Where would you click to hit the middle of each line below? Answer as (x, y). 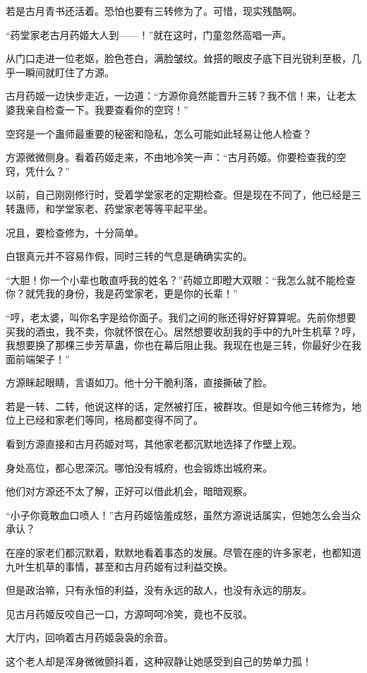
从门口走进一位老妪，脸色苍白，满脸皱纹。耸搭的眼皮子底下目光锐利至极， (179, 58)
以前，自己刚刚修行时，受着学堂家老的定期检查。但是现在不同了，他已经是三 (183, 195)
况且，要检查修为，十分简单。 (75, 232)
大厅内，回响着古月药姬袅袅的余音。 (90, 637)
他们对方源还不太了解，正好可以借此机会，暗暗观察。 (129, 491)
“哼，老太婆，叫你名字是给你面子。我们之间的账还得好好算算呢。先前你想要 (181, 317)
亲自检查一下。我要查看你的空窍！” (107, 109)
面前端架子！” (38, 358)
